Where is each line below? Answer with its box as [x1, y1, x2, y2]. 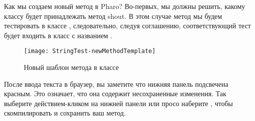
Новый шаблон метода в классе [24, 62, 119, 72]
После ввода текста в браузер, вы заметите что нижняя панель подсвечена [4, 78, 229, 89]
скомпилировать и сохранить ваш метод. [4, 108, 126, 118]
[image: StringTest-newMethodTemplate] [24, 48, 156, 55]
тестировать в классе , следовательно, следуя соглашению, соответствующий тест [4, 20, 251, 31]
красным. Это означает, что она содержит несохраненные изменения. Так [4, 88, 227, 99]
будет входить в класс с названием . [4, 30, 113, 40]
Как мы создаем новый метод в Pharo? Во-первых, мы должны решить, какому [4, 1, 246, 11]
